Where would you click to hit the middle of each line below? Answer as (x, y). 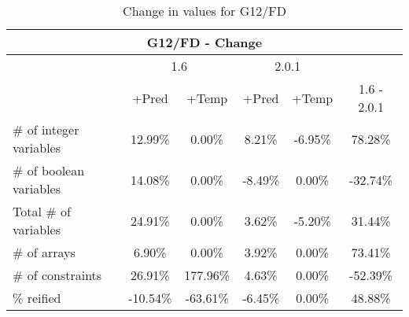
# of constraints (57, 275)
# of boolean (49, 170)
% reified (37, 298)
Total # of (42, 211)
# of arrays (44, 252)
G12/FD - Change (204, 42)
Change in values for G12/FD (204, 11)
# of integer (46, 129)
